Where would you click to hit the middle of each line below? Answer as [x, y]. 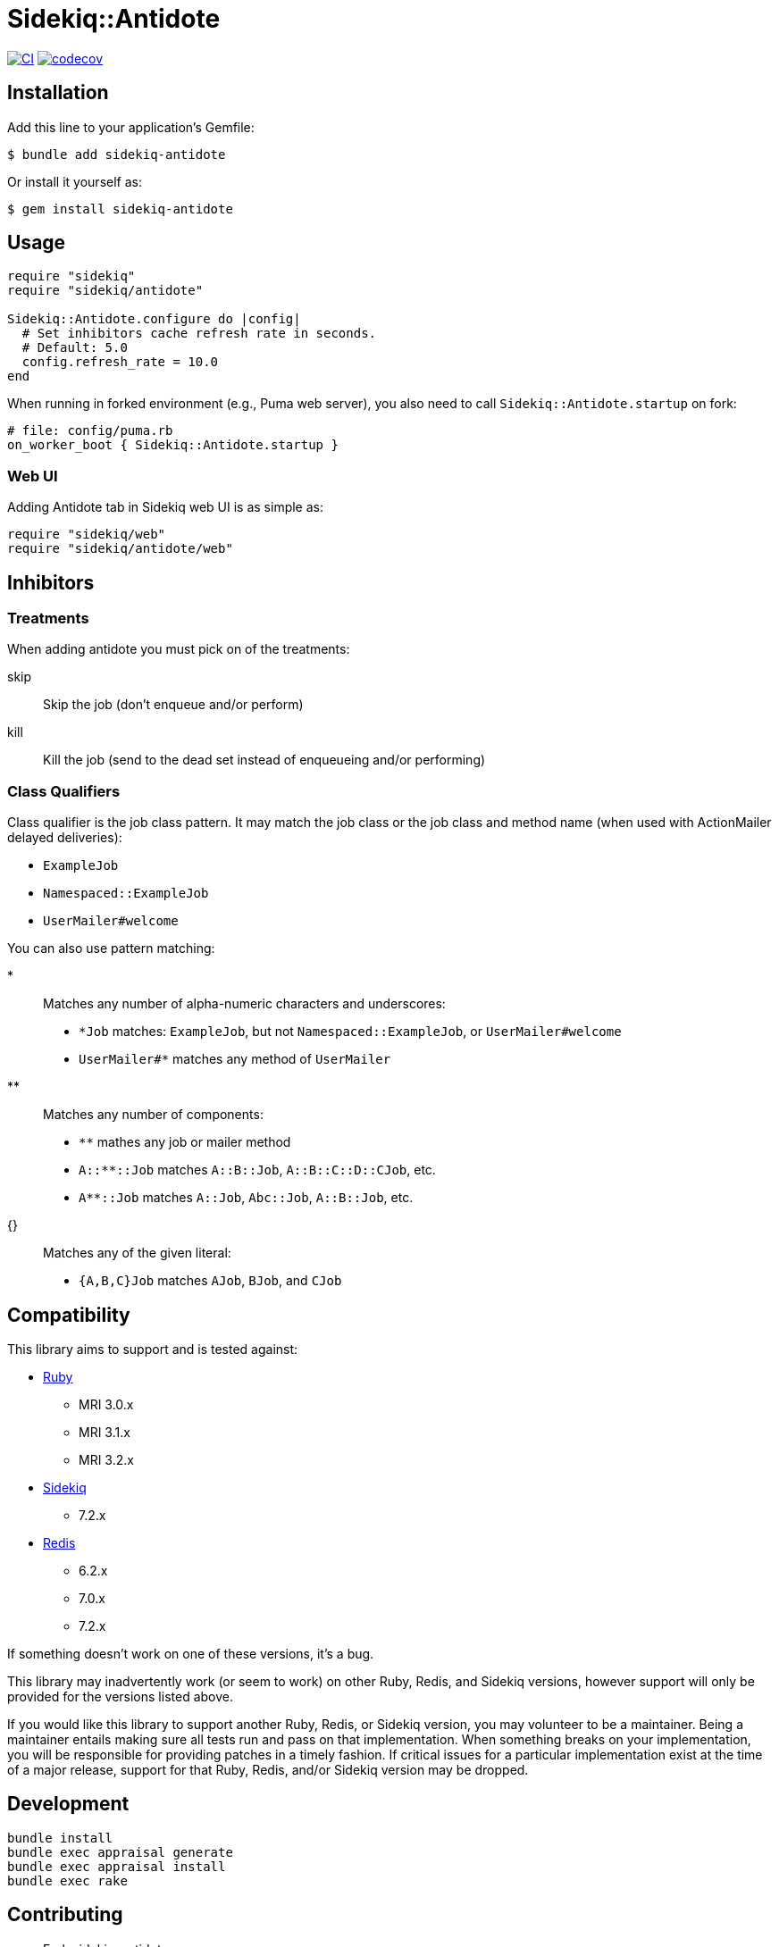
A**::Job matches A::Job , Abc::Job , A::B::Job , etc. [246, 1198]
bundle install [60, 1838]
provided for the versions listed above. [120, 1696]
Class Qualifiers [64, 791]
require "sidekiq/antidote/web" [120, 549]
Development [68, 1804]
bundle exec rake [67, 1880]
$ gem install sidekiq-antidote [120, 209]
